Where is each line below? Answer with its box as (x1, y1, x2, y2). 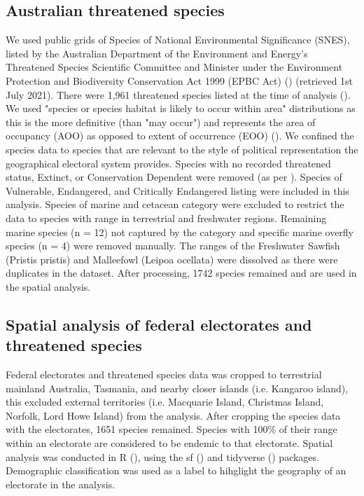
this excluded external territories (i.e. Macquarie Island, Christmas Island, (6, 394, 324, 409)
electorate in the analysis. (6, 476, 115, 491)
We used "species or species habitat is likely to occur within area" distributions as (6, 101, 356, 116)
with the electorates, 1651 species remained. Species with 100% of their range (6, 422, 337, 436)
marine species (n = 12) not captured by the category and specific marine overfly (6, 224, 354, 239)
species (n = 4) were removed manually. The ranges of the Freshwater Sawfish (6, 238, 340, 253)
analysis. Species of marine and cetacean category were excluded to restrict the (6, 197, 344, 212)
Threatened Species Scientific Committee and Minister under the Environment (6, 60, 343, 74)
